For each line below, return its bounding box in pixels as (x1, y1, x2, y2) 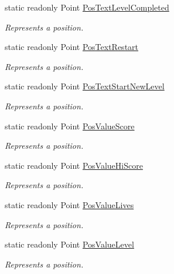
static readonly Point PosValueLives (5, 198, 134, 210)
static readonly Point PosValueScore (5, 119, 135, 132)
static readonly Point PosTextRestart (5, 41, 139, 53)
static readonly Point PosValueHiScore (5, 159, 143, 171)
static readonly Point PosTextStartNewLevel (5, 80, 165, 92)
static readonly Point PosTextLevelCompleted (5, 1, 169, 13)
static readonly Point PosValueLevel (5, 238, 134, 250)
